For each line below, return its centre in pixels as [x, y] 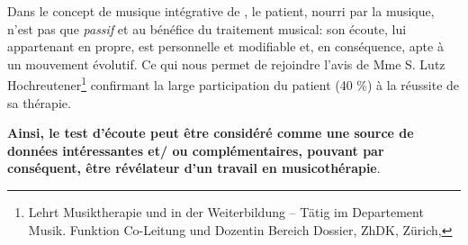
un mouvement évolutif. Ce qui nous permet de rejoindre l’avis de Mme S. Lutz [226, 64]
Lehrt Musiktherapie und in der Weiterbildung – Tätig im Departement [226, 212]
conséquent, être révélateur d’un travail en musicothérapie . [194, 168]
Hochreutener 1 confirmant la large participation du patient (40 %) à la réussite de [234, 84]
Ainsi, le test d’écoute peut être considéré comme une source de [211, 133]
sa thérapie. [39, 102]
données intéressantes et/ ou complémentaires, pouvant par [196, 150]
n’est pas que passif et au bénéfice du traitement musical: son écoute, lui [207, 28]
